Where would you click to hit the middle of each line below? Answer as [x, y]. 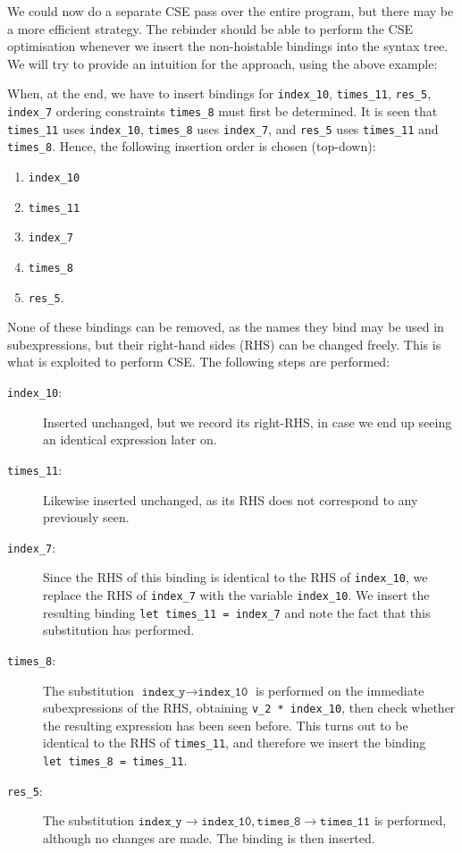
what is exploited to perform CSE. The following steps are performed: [199, 362]
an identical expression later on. [130, 439]
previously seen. [86, 517]
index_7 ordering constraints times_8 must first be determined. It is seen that [223, 111]
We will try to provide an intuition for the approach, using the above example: [223, 63]
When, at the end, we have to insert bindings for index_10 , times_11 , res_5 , [219, 93]
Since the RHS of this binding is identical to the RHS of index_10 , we [235, 577]
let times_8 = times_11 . [115, 760]
